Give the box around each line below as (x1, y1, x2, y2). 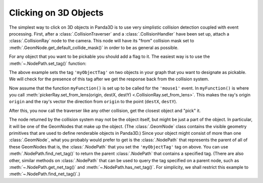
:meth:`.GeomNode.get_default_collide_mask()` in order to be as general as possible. (9, 44, 179, 51)
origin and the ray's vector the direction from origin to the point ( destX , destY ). (9, 99, 177, 105)
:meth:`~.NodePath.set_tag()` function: (9, 60, 87, 66)
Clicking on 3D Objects (9, 7, 104, 18)
